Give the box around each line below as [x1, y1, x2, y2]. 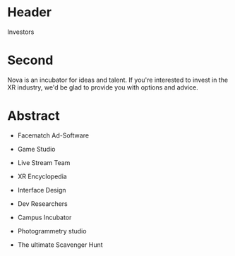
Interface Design [17, 185, 66, 194]
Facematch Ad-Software [17, 131, 90, 140]
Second [7, 52, 54, 68]
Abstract [7, 108, 60, 124]
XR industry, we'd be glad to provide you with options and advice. [7, 83, 199, 92]
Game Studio [17, 145, 56, 153]
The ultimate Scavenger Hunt [17, 240, 104, 249]
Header [7, 4, 52, 20]
